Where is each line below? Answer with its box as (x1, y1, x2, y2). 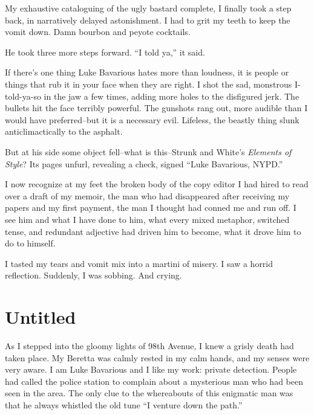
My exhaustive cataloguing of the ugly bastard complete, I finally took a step (5, 2, 292, 14)
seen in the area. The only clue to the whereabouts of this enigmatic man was (5, 387, 293, 399)
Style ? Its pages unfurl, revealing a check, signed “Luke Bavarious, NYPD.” (5, 157, 283, 170)
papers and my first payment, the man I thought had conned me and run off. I (5, 201, 296, 214)
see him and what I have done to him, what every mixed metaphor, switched (5, 213, 290, 225)
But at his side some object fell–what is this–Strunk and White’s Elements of (5, 145, 292, 158)
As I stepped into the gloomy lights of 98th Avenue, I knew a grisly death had (5, 339, 294, 352)
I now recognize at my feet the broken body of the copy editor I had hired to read (5, 178, 309, 190)
